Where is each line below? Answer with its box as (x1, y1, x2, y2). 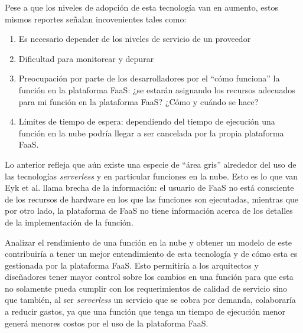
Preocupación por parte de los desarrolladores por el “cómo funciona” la (18, 72, 280, 84)
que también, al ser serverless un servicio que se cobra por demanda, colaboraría (5, 293, 296, 306)
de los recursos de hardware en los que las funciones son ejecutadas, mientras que (5, 192, 299, 205)
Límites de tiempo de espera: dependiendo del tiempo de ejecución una (18, 115, 275, 128)
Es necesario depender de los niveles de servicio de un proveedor (18, 32, 251, 45)
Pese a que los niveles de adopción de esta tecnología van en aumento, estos (5, 1, 278, 13)
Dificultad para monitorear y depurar (18, 52, 154, 64)
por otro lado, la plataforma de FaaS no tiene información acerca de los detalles (5, 204, 293, 217)
